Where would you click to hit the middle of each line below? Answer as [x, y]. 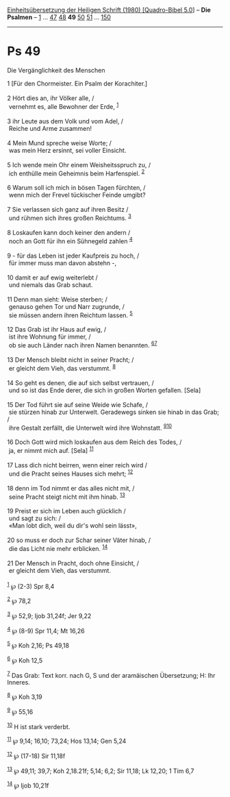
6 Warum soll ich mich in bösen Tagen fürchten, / [76, 188]
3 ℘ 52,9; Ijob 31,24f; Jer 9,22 [49, 615]
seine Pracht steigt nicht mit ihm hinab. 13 [67, 496]
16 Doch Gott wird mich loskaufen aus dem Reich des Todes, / [94, 442]
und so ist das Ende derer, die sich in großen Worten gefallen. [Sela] [105, 390]
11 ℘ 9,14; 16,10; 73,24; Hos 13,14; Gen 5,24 [67, 741]
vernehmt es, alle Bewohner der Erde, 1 [64, 106]
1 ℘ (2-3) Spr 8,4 [31, 585]
